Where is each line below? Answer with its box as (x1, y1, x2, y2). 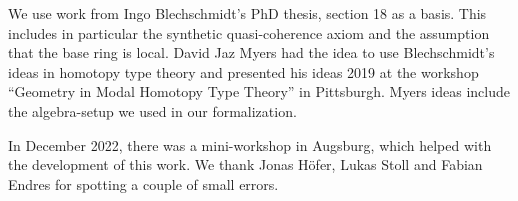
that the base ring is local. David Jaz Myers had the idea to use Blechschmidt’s (8, 42, 495, 63)
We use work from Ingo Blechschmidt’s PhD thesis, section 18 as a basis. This (8, 3, 487, 23)
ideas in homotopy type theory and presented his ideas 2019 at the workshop (8, 61, 479, 82)
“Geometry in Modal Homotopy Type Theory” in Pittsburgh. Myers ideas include (8, 81, 510, 102)
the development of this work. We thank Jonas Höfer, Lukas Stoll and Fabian (8, 154, 483, 175)
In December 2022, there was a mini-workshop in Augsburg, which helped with (8, 134, 492, 155)
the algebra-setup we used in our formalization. (8, 100, 297, 121)
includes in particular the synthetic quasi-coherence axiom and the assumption (8, 22, 490, 43)
